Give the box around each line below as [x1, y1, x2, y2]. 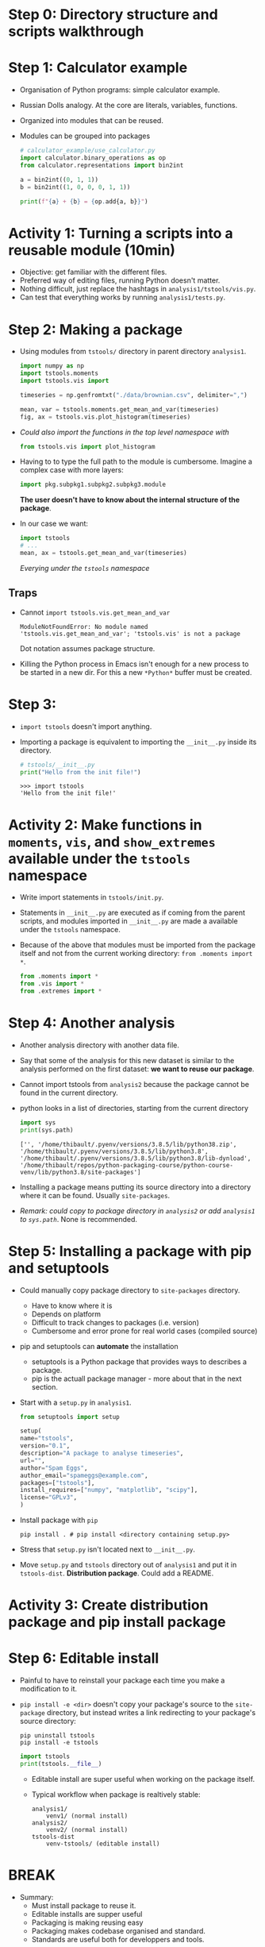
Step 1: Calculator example [8, 59, 188, 77]
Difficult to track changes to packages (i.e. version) [31, 1317, 200, 1327]
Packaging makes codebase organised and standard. [31, 1926, 206, 1935]
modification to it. [19, 1684, 78, 1694]
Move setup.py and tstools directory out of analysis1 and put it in [19, 1560, 237, 1570]
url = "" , [19, 1456, 45, 1464]
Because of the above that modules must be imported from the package [19, 940, 256, 950]
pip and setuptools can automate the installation [19, 1341, 179, 1351]
